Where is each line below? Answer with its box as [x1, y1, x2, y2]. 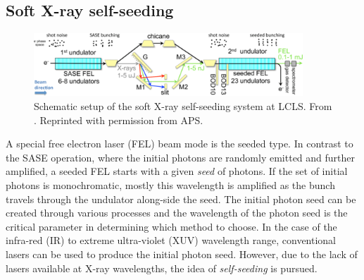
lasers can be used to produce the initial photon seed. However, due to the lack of [6, 247, 358, 262]
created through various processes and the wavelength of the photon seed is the [6, 205, 348, 220]
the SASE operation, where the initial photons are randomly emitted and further [6, 150, 356, 164]
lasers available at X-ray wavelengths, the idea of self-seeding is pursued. [6, 260, 318, 275]
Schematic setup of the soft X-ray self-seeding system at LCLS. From [34, 99, 332, 114]
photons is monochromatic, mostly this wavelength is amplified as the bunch [6, 178, 335, 193]
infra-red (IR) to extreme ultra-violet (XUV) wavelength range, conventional [6, 233, 336, 248]
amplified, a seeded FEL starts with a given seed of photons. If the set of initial [6, 164, 348, 178]
